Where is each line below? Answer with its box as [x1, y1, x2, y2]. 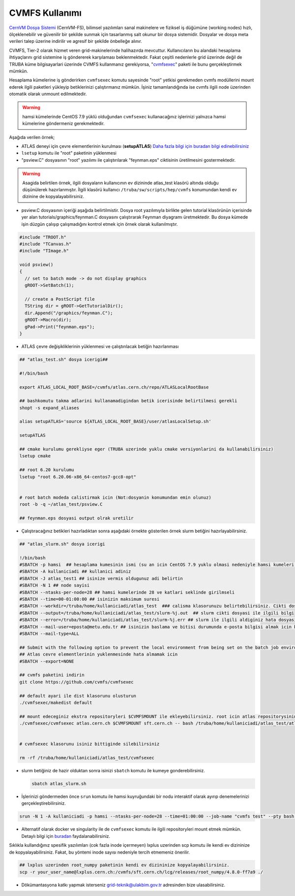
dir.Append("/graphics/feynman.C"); [25, 310, 113, 315]
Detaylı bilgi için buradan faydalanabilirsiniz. [21, 833, 111, 839]
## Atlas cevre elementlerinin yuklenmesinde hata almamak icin [19, 652, 178, 657]
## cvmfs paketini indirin [19, 672, 85, 678]
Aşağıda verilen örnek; [9, 134, 55, 140]
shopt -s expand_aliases [19, 405, 80, 411]
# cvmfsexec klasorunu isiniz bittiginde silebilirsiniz [19, 741, 160, 747]
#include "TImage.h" [19, 248, 69, 254]
